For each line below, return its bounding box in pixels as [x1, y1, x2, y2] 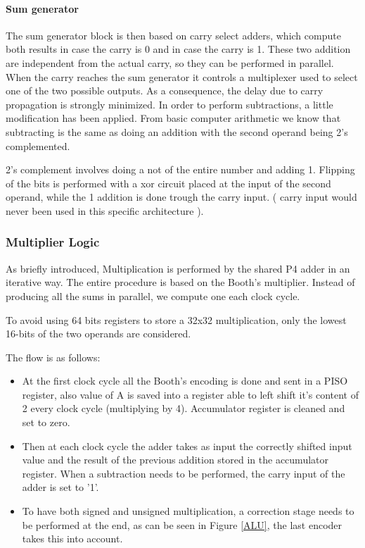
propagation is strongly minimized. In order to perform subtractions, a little [6, 96, 333, 111]
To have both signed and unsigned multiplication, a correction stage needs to [22, 504, 354, 518]
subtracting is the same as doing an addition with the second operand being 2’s [6, 124, 348, 139]
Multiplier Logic [6, 233, 100, 251]
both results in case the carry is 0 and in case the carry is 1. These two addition [6, 42, 351, 56]
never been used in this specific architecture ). [6, 203, 204, 218]
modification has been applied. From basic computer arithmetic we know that [6, 111, 341, 125]
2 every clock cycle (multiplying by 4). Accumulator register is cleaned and [22, 401, 345, 416]
